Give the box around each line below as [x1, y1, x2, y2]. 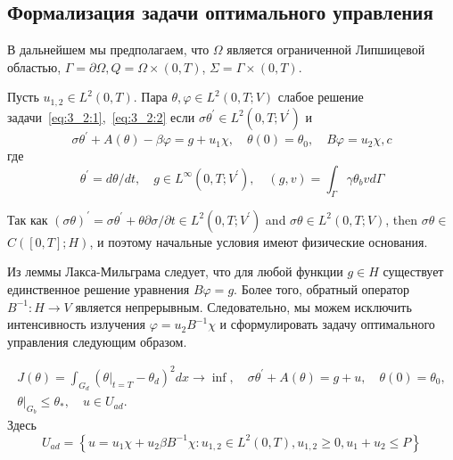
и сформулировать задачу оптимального [219, 315, 435, 333]
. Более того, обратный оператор [234, 279, 410, 298]
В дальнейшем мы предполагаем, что [7, 40, 210, 59]
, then [385, 209, 418, 228]
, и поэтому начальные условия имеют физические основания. [89, 232, 428, 251]
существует [383, 262, 444, 281]
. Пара [133, 87, 168, 106]
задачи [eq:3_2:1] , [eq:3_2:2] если [7, 107, 195, 126]
